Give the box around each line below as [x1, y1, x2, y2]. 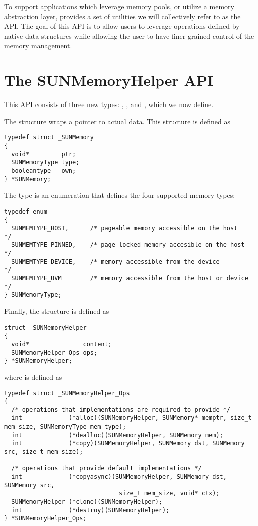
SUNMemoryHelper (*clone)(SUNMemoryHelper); [11, 498, 162, 506]
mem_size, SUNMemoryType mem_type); [4, 423, 126, 431]
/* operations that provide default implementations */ [11, 465, 202, 472]
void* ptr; [11, 150, 76, 158]
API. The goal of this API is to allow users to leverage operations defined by [4, 21, 240, 31]
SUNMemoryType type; [11, 159, 80, 166]
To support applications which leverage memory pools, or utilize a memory [4, 1, 234, 11]
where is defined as [4, 371, 62, 382]
